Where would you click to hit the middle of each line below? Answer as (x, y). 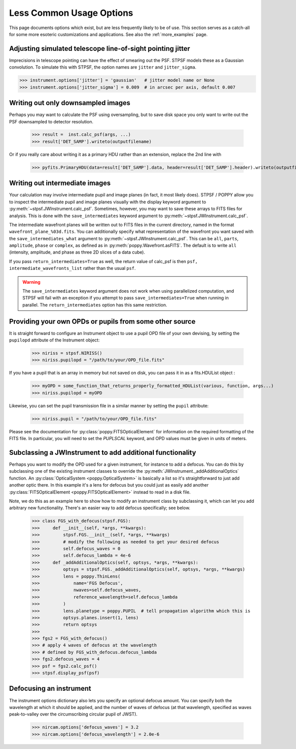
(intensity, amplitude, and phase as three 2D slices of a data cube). (77, 252)
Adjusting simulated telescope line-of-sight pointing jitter (100, 49)
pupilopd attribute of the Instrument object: (54, 340)
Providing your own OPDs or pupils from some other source (102, 321)
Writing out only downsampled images (70, 103)
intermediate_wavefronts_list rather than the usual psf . (72, 268)
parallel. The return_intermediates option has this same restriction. (95, 305)
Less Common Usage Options (71, 13)
